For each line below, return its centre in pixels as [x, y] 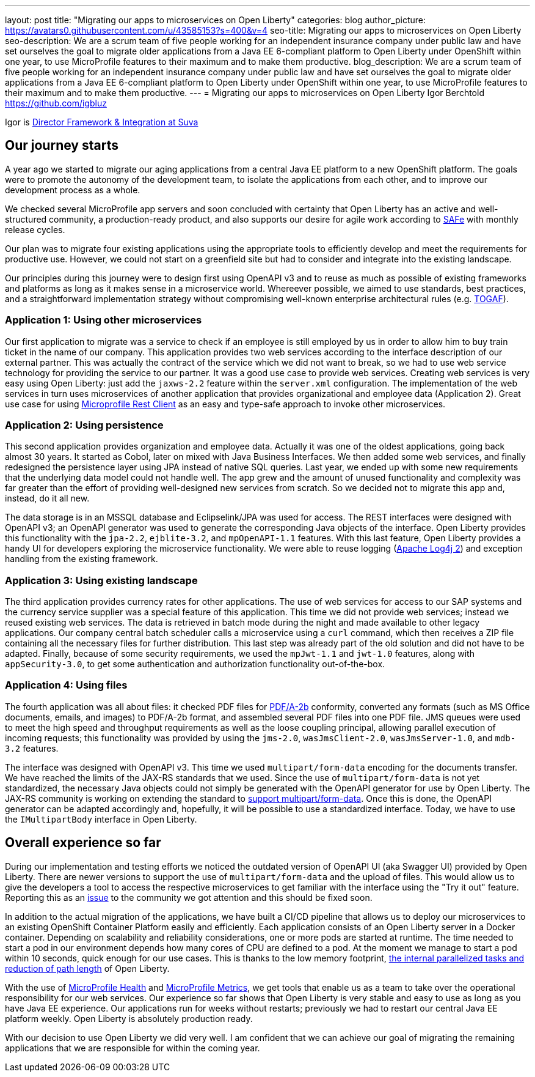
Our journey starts [62, 146]
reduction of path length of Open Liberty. [87, 968]
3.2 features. [32, 748]
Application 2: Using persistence [84, 425]
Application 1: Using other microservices [104, 320]
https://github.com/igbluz [56, 103]
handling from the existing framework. [82, 559]
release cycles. [35, 229]
